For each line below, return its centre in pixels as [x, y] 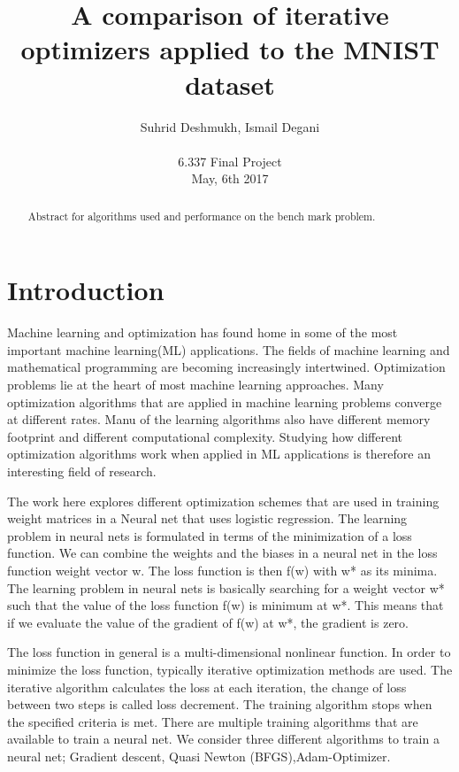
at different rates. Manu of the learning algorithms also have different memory [219, 419]
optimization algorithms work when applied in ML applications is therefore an [219, 454]
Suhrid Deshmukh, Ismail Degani [230, 126]
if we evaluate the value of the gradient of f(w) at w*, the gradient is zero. [208, 622]
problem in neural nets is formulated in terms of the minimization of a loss [210, 535]
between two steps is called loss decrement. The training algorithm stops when [220, 704]
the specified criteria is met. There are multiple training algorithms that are [213, 721]
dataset [230, 84]
